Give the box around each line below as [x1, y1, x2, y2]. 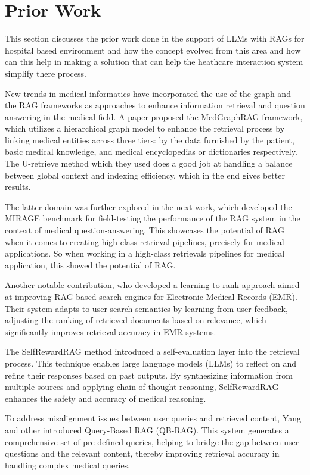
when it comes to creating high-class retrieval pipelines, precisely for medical [5, 235, 284, 248]
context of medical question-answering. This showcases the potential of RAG [5, 224, 284, 236]
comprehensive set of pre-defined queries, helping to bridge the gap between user [5, 435, 299, 448]
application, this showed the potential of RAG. [5, 258, 176, 271]
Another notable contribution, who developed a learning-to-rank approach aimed [5, 279, 300, 291]
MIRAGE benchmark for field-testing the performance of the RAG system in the [5, 212, 300, 224]
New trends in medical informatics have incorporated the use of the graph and [5, 87, 291, 99]
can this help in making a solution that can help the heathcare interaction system [5, 55, 303, 68]
